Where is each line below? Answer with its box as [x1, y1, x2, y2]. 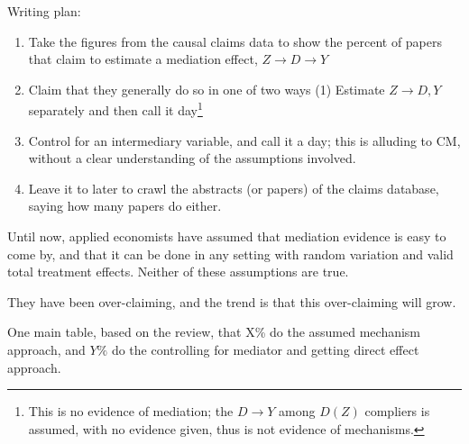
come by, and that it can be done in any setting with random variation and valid [7, 244, 454, 263]
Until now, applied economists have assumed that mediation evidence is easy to [7, 227, 446, 245]
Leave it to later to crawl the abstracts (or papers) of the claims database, [28, 178, 439, 197]
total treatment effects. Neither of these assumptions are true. [7, 262, 349, 281]
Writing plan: [7, 2, 81, 20]
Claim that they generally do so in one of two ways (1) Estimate [28, 79, 385, 98]
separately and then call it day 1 [28, 98, 203, 120]
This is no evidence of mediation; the [28, 402, 234, 421]
